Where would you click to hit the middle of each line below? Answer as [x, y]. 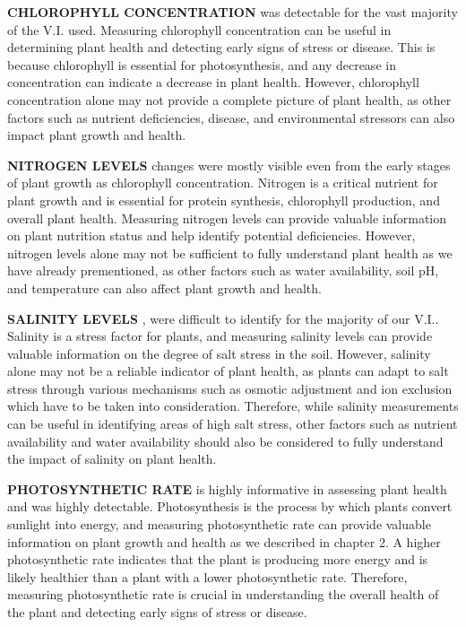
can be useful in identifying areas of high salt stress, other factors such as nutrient [233, 424]
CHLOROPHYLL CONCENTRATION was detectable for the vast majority [233, 12]
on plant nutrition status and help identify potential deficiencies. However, [211, 235]
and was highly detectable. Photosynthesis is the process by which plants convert [230, 506]
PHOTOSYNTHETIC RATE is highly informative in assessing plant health [227, 488]
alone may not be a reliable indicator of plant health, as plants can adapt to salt [228, 371]
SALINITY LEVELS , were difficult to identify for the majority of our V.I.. [223, 318]
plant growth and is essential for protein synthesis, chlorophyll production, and [224, 200]
